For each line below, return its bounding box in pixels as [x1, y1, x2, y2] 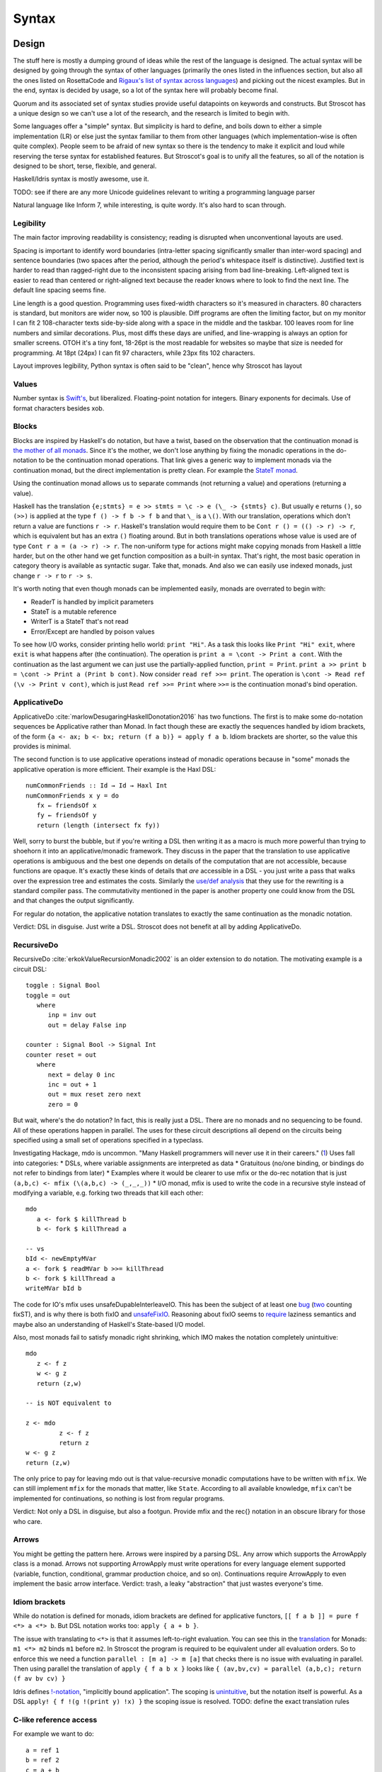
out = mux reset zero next [47, 1090, 141, 1099]
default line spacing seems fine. [13, 286, 106, 294]
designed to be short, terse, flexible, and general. [13, 162, 157, 170]
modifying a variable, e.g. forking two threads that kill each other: [13, 1188, 204, 1197]
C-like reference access [13, 1715, 98, 1725]
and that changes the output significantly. [13, 897, 134, 905]
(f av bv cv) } [13, 1675, 66, 1683]
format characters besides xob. [13, 404, 105, 413]
